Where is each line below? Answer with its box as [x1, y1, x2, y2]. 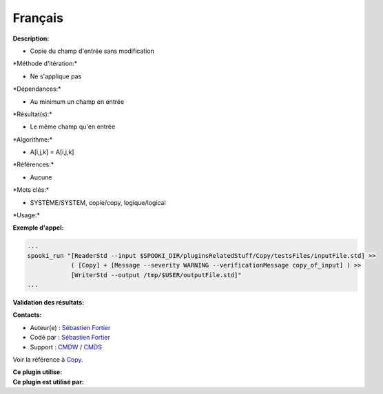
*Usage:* [12, 211, 41, 219]
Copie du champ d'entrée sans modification [30, 47, 154, 55]
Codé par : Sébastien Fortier [30, 333, 110, 342]
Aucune [30, 173, 52, 182]
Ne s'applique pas [30, 72, 82, 80]
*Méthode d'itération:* [12, 59, 78, 68]
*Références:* [12, 160, 54, 168]
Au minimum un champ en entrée [30, 97, 125, 106]
